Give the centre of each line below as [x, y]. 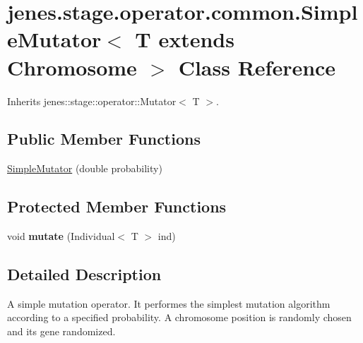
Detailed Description [84, 274]
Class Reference [257, 67]
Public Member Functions [104, 139]
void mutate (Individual [61, 236]
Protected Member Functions [117, 206]
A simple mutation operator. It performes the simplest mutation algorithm [169, 303]
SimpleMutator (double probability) [85, 168]
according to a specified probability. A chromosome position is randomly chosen [179, 317]
